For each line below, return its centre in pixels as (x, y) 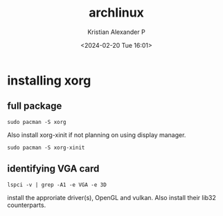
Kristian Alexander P (116, 32)
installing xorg (49, 80)
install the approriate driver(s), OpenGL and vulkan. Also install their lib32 (112, 197)
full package (35, 106)
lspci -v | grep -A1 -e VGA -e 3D (57, 185)
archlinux (116, 13)
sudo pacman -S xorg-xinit (46, 147)
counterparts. (27, 205)
